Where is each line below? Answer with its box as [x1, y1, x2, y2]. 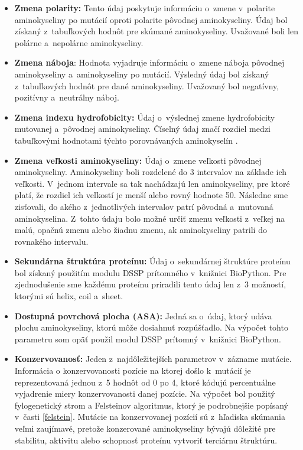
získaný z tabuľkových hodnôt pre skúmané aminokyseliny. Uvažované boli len [14, 25, 298, 37]
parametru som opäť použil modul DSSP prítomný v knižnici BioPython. [14, 332, 281, 345]
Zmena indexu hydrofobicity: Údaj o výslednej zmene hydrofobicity [14, 111, 275, 123]
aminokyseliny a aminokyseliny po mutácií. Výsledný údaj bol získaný [14, 67, 269, 80]
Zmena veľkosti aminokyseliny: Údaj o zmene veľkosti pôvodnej [14, 154, 262, 166]
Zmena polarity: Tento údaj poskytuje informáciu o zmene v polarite [14, 2, 275, 14]
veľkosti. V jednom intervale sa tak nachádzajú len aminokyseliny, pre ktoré [14, 177, 290, 189]
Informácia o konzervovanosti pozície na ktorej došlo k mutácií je [14, 364, 251, 377]
